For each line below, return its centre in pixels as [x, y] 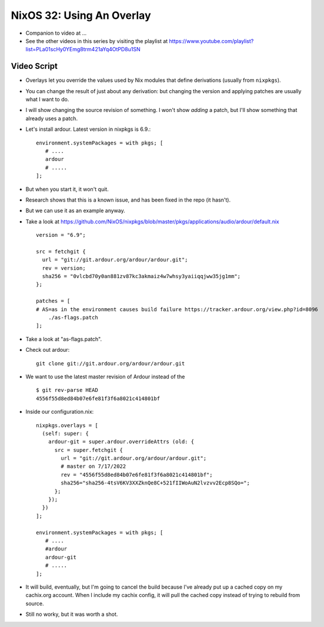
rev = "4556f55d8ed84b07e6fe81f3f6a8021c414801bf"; [137, 475]
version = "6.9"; [61, 235]
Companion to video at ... [56, 33]
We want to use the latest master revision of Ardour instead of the [105, 377]
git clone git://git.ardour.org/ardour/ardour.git [111, 363]
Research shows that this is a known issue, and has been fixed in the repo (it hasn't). [128, 200]
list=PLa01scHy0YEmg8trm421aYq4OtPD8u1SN [83, 49]
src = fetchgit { [61, 251]
